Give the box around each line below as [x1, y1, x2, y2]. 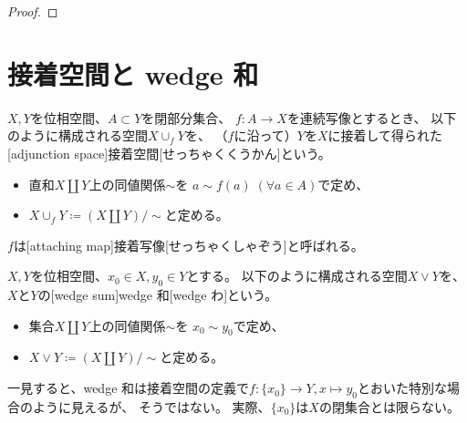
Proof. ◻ [7, 2, 58, 20]
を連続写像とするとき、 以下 [286, 108, 457, 127]
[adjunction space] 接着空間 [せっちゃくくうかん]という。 [7, 143, 331, 162]
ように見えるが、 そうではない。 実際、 [32, 397, 271, 416]
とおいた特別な [357, 378, 447, 397]
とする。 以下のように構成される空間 [186, 266, 408, 285]
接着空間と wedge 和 [7, 55, 259, 92]
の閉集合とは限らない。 [318, 397, 460, 416]
